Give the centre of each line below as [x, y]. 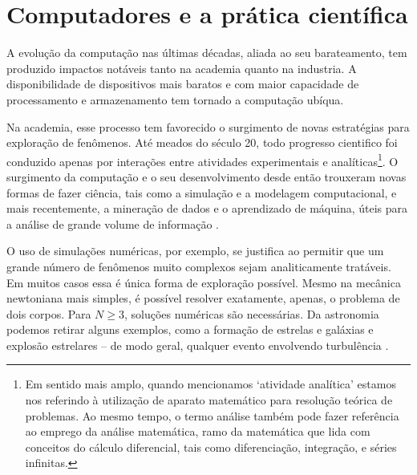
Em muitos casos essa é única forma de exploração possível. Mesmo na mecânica [204, 282]
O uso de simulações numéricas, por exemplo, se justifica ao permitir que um [195, 251]
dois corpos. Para [49, 313]
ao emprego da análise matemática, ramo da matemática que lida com [198, 431]
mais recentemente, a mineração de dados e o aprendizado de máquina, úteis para [207, 208]
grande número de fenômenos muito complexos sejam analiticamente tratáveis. [199, 266]
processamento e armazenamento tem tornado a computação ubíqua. [175, 99]
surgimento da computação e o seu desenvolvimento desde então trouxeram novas [206, 176]
